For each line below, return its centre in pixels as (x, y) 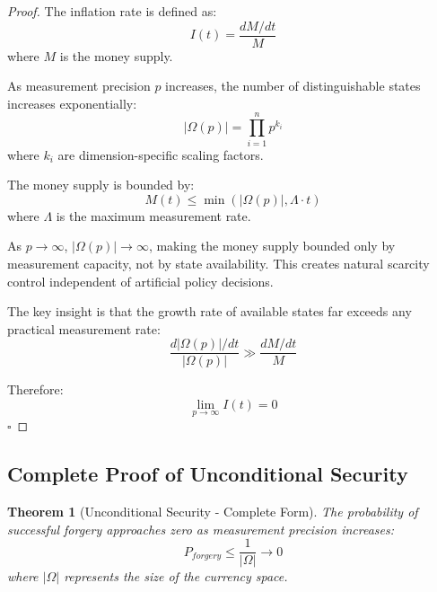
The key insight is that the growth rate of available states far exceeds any (210, 311)
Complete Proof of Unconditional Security (208, 474)
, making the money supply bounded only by (272, 246)
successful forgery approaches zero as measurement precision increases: (201, 529)
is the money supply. (116, 55)
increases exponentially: (72, 103)
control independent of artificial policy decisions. (140, 281)
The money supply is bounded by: (101, 185)
